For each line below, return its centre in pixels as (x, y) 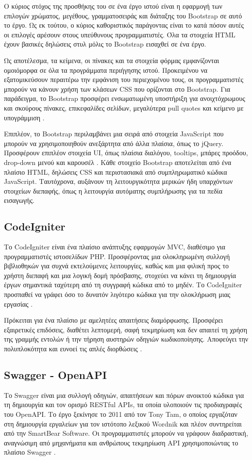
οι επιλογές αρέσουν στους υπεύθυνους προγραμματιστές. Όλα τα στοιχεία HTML (120, 34)
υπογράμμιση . (24, 117)
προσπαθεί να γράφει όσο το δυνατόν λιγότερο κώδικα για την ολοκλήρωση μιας (117, 294)
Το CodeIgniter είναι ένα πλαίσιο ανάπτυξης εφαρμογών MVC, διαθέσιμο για (115, 247)
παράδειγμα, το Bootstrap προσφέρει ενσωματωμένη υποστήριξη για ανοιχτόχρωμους (125, 98)
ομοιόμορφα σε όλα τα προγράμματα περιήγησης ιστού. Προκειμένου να (106, 70)
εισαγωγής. (19, 200)
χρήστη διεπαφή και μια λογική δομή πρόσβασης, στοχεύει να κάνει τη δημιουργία (120, 275)
